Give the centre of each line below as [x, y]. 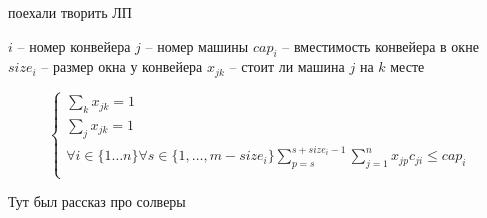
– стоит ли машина [287, 66]
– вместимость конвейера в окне [380, 45]
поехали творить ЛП [70, 12]
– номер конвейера [74, 45]
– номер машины [197, 45]
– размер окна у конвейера [122, 66]
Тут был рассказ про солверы [97, 201]
